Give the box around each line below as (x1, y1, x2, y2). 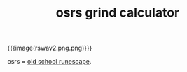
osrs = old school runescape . (7, 57, 92, 66)
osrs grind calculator (55, 5, 180, 21)
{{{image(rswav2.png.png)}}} (7, 44, 92, 53)
